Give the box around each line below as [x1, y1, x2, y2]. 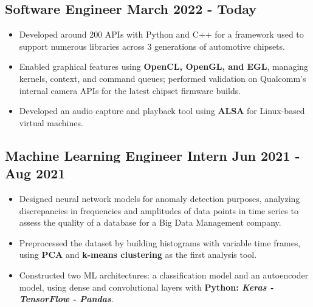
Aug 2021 [5, 164, 66, 183]
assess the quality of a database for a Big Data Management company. [19, 216, 281, 229]
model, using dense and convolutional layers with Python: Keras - [19, 280, 274, 293]
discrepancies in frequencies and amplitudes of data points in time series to [19, 204, 298, 217]
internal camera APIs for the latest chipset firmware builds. [19, 84, 241, 96]
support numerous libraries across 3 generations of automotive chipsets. [19, 39, 285, 52]
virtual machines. [19, 116, 83, 129]
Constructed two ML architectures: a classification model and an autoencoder [19, 268, 309, 281]
